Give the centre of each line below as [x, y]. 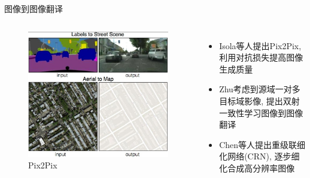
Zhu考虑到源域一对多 [260, 89]
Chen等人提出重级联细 [262, 144]
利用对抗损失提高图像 [261, 57]
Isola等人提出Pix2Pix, [260, 45]
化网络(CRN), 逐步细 [259, 156]
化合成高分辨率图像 [257, 168]
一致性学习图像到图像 [261, 112]
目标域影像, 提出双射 [259, 100]
